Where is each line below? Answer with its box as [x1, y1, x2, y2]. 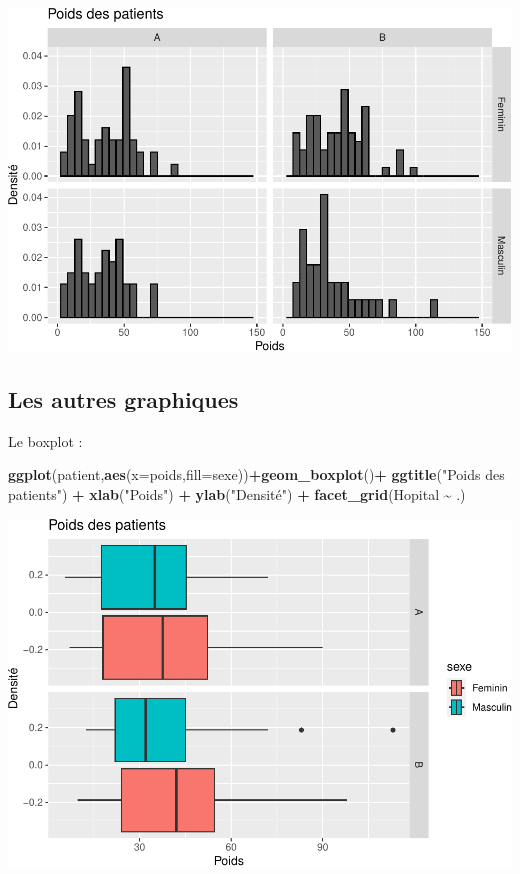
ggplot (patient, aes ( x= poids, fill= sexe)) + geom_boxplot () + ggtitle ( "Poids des [8, 464, 505, 485]
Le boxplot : [8, 430, 83, 451]
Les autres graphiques [8, 384, 239, 415]
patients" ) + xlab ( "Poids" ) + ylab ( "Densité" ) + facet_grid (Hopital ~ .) [8, 484, 466, 505]
